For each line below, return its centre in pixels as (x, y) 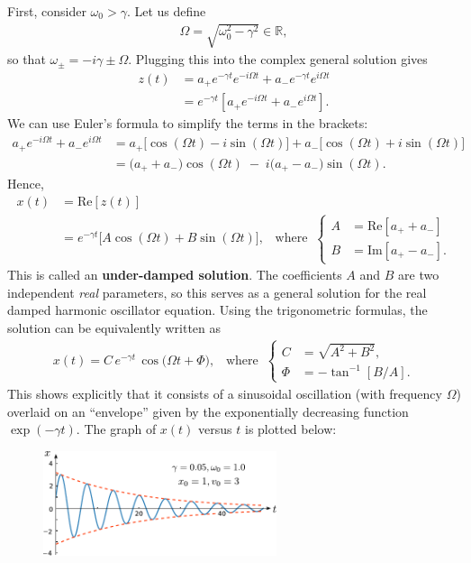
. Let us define (166, 11)
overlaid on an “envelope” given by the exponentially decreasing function (208, 411)
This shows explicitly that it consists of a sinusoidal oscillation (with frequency (225, 393)
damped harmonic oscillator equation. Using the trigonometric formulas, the (217, 310)
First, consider (47, 11)
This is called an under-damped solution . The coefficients (175, 275)
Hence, (26, 183)
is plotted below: (290, 429)
